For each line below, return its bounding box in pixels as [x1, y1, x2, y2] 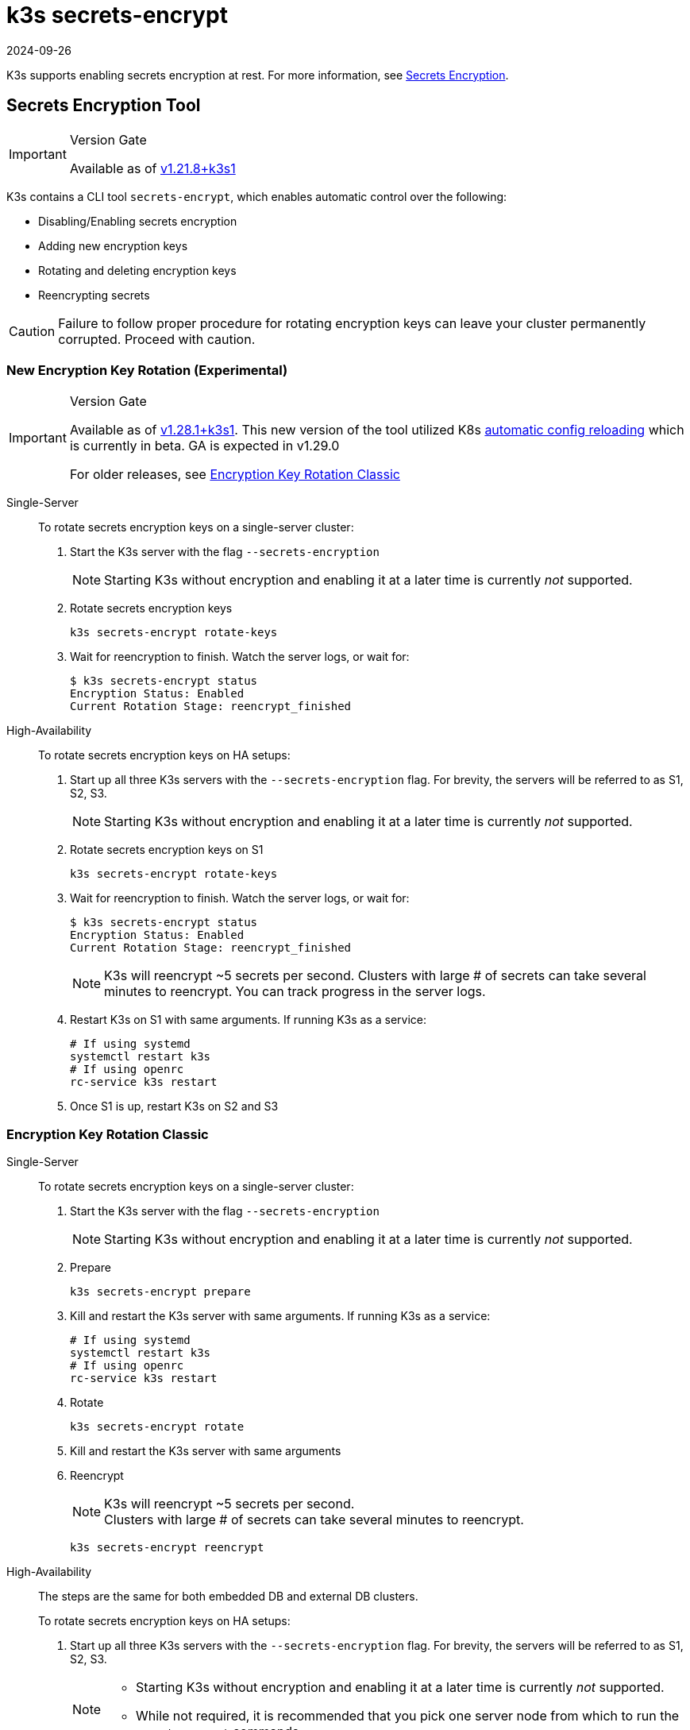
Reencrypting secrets [38, 288, 150, 302]
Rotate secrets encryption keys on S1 [70, 843, 264, 857]
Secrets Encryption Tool [6, 95, 201, 116]
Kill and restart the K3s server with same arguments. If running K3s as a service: [70, 1309, 491, 1323]
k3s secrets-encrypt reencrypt [70, 1541, 264, 1554]
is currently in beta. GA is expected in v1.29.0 [69, 438, 340, 454]
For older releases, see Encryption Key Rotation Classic [69, 466, 400, 483]
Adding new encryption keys [38, 238, 188, 253]
